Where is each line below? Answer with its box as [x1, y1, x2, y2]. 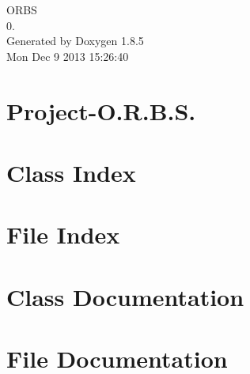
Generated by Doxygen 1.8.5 [6, 32, 144, 49]
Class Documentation [6, 280, 244, 312]
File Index [6, 218, 120, 251]
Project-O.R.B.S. [6, 94, 196, 127]
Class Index [6, 156, 136, 188]
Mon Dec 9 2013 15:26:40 [6, 47, 129, 64]
